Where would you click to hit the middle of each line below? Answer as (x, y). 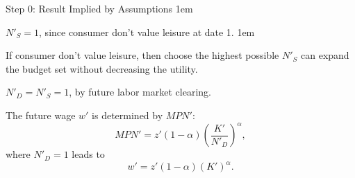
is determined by (127, 115)
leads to (88, 154)
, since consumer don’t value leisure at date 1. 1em (147, 32)
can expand (325, 55)
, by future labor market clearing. (140, 92)
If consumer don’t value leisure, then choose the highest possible (142, 55)
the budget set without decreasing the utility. (102, 68)
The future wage (41, 115)
